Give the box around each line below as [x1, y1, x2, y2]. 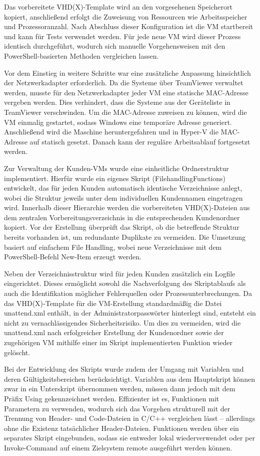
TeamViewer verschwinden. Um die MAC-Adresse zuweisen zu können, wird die [4, 106, 247, 117]
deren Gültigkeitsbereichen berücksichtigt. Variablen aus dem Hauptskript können [4, 373, 255, 384]
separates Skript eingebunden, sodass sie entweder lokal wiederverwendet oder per [4, 432, 255, 443]
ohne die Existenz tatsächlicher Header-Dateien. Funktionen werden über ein [4, 422, 239, 433]
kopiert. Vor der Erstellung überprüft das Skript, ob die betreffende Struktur [4, 222, 239, 232]
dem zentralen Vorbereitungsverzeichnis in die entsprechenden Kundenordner [4, 212, 240, 222]
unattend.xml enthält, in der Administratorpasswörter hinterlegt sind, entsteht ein [4, 308, 256, 318]
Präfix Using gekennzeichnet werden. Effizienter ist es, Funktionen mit [4, 393, 219, 403]
